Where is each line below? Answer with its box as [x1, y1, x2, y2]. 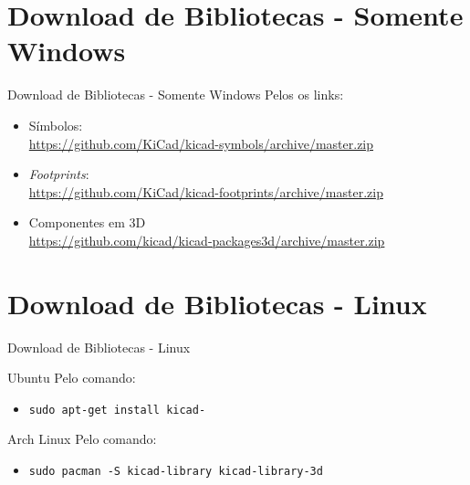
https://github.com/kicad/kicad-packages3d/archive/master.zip [28, 230, 385, 249]
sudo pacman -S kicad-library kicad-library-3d [28, 465, 323, 479]
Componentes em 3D [28, 213, 146, 232]
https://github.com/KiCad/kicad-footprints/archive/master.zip [28, 182, 383, 201]
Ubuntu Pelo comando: [7, 368, 136, 387]
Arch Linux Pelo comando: [7, 429, 157, 448]
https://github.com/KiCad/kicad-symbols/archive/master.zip [28, 133, 374, 153]
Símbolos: [28, 115, 83, 134]
